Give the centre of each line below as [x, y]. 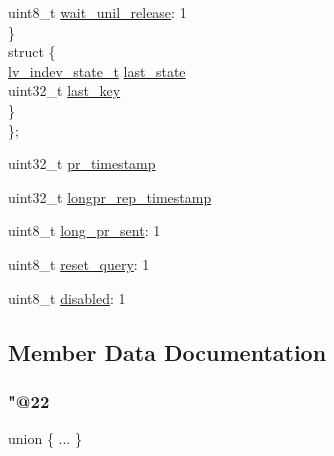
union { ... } [45, 438]
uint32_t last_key [64, 90]
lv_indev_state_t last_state [97, 70]
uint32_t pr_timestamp [82, 163]
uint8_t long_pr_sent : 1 [84, 230]
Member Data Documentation [167, 351]
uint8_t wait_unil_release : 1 [97, 12]
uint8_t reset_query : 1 [79, 263]
